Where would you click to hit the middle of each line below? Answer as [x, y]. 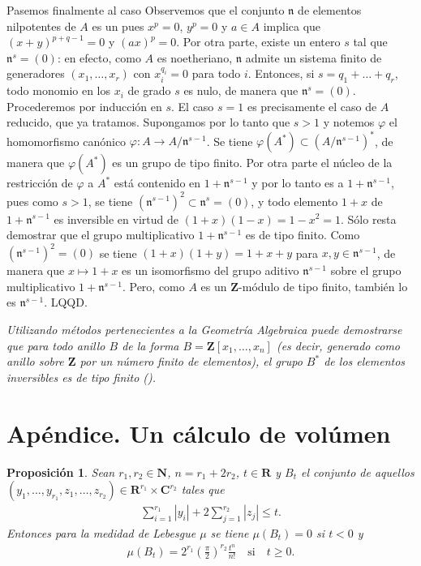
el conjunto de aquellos [358, 472]
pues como [32, 201]
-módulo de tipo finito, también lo [323, 286]
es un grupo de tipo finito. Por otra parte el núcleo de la [252, 163]
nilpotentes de [41, 26]
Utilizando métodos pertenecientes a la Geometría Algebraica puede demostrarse [204, 330]
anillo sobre [35, 361]
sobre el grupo [366, 270]
